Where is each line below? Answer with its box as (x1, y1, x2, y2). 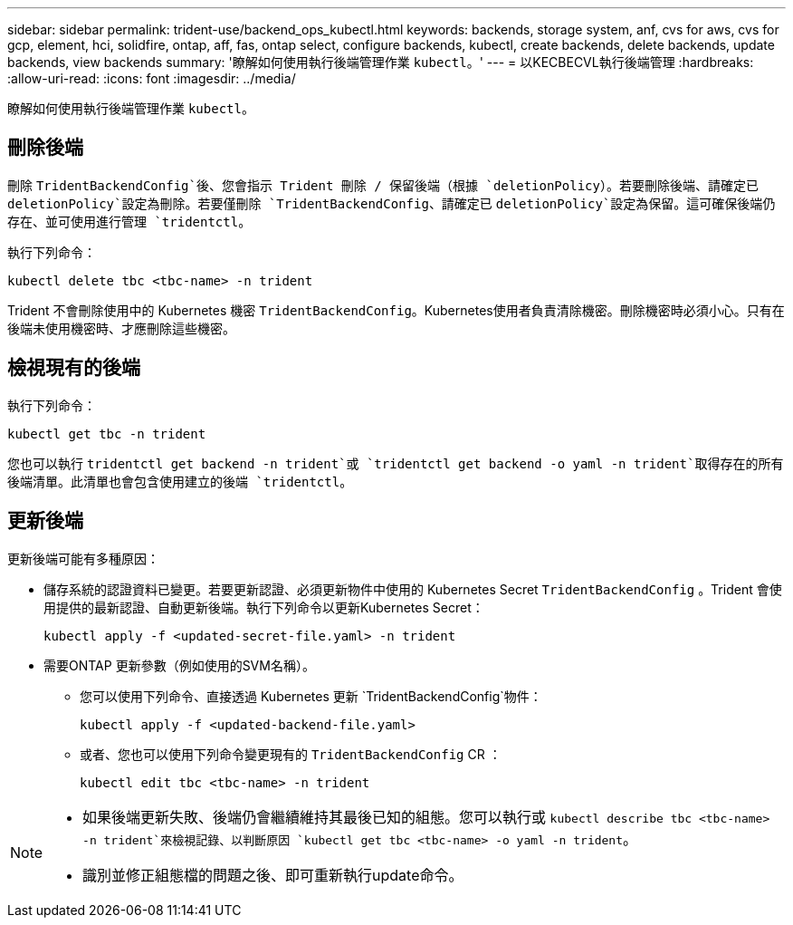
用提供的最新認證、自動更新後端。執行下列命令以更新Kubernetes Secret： (43, 599, 484, 615)
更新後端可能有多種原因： (7, 550, 159, 566)
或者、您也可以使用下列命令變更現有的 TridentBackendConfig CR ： (80, 746, 502, 762)
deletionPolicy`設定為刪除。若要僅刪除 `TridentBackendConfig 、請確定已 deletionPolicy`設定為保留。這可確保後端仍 (7, 195, 776, 211)
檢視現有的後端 (7, 356, 140, 380)
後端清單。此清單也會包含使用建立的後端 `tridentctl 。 (7, 473, 353, 489)
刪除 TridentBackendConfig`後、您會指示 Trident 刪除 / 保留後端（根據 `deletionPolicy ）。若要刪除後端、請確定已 (7, 177, 759, 193)
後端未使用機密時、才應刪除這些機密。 (7, 320, 235, 336)
